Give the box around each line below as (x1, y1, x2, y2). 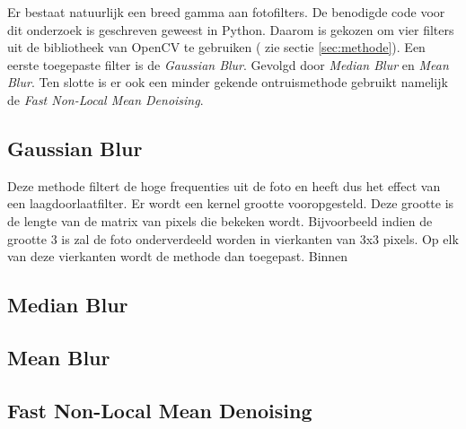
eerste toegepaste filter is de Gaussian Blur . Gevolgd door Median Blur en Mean (7, 55, 449, 74)
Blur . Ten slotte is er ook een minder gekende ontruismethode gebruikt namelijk (7, 73, 448, 92)
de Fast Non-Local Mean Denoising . (7, 90, 204, 109)
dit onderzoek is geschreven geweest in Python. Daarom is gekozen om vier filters (7, 20, 454, 39)
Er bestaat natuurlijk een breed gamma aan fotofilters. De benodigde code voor (7, 3, 445, 21)
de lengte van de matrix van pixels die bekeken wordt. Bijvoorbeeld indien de (7, 211, 433, 230)
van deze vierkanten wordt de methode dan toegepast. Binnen (7, 247, 348, 266)
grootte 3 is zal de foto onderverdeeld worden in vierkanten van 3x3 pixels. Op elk (7, 229, 459, 248)
